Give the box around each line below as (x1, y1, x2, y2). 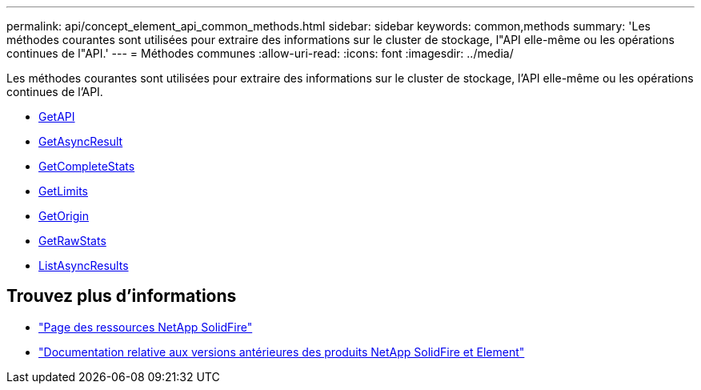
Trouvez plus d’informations (6, 286, 237, 307)
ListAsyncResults (38, 259, 129, 272)
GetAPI (38, 110, 75, 123)
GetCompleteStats (38, 159, 135, 173)
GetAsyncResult (38, 135, 123, 148)
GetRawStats (38, 234, 106, 247)
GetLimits (38, 184, 88, 198)
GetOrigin (38, 209, 89, 223)
